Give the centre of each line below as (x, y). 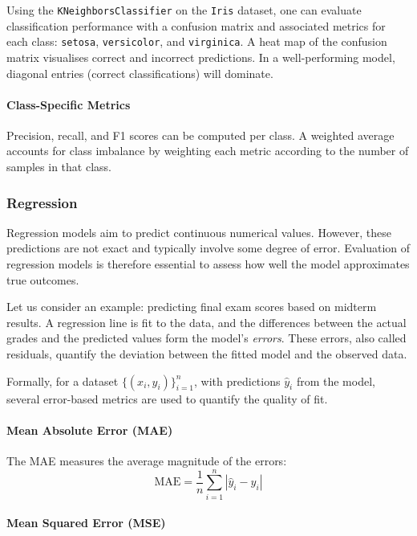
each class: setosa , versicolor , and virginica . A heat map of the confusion (197, 41)
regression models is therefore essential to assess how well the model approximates (208, 264)
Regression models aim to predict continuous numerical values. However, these (199, 232)
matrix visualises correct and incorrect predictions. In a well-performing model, (201, 57)
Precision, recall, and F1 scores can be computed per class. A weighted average (200, 135)
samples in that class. (59, 167)
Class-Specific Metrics (69, 104)
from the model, (336, 381)
